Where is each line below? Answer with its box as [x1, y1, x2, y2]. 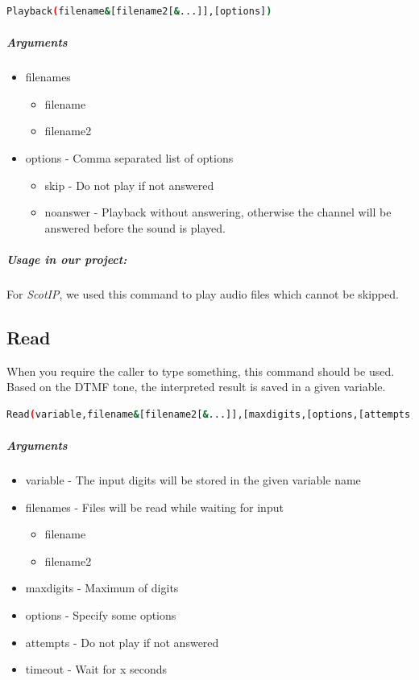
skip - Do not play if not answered [44, 176, 214, 193]
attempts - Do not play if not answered [25, 633, 219, 650]
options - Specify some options [25, 606, 176, 623]
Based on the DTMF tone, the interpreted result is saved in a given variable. [6, 378, 386, 395]
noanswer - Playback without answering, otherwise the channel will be [44, 204, 392, 220]
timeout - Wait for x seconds [25, 661, 167, 678]
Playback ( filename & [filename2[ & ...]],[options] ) [6, 6, 272, 17]
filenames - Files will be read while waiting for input [25, 498, 284, 515]
